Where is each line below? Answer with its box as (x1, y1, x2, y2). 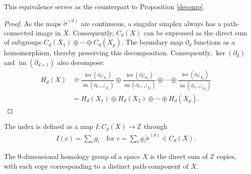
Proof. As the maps (4, 18, 62, 28)
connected (4, 27, 33, 37)
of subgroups (4, 37, 42, 47)
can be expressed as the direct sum (143, 27, 247, 37)
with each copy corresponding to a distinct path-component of (4, 160, 188, 171)
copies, (217, 151, 236, 161)
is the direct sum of (150, 151, 208, 161)
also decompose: (57, 57, 105, 67)
